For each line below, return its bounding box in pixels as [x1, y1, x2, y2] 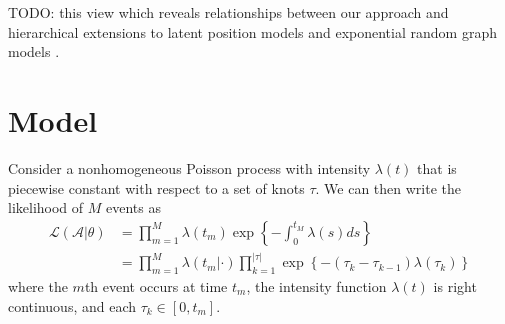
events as [106, 197, 161, 218]
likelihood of [8, 197, 84, 218]
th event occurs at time [84, 275, 228, 296]
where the [8, 275, 68, 296]
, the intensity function [246, 275, 387, 296]
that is [417, 157, 457, 178]
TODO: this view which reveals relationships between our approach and [8, 2, 449, 22]
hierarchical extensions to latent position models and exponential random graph [8, 21, 497, 42]
